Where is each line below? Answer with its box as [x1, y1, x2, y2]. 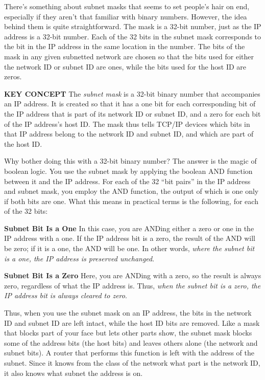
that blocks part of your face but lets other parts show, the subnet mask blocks [4, 327, 252, 338]
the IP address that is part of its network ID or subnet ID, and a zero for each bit [4, 108, 261, 119]
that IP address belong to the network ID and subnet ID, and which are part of [4, 128, 254, 139]
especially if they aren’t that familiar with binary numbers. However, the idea [4, 11, 247, 21]
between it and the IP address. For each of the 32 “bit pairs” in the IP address [4, 175, 251, 186]
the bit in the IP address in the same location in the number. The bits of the [4, 41, 245, 52]
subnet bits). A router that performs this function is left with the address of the [4, 347, 254, 358]
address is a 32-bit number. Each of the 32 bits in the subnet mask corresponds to [4, 31, 261, 41]
